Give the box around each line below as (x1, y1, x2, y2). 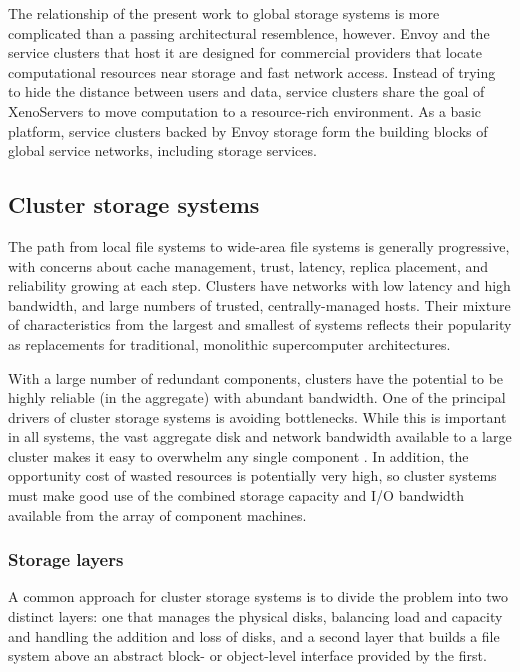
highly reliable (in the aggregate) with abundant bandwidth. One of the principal (8, 387, 506, 408)
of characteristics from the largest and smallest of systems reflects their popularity (8, 314, 512, 335)
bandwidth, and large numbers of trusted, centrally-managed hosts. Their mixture (8, 294, 511, 315)
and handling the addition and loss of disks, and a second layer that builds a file (8, 625, 500, 646)
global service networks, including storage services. (8, 140, 317, 161)
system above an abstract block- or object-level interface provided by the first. (8, 645, 487, 666)
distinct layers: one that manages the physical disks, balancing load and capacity (8, 606, 503, 627)
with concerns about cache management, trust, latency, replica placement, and (8, 255, 489, 276)
